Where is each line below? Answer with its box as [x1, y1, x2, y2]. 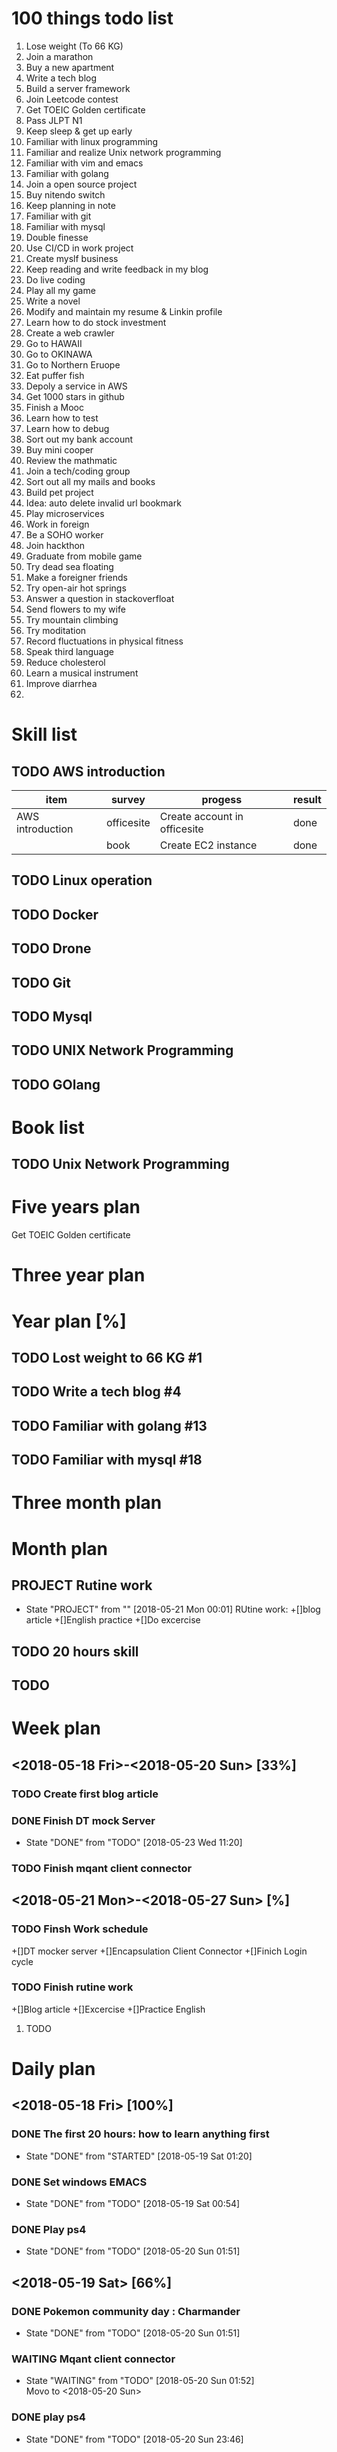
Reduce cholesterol [25, 656, 106, 668]
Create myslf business [25, 252, 119, 264]
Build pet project [25, 486, 94, 498]
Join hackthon [25, 539, 86, 551]
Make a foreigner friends [25, 571, 128, 583]
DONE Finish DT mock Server [11, 1813, 156, 1827]
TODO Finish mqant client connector [11, 1861, 193, 1875]
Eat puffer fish [25, 369, 85, 381]
